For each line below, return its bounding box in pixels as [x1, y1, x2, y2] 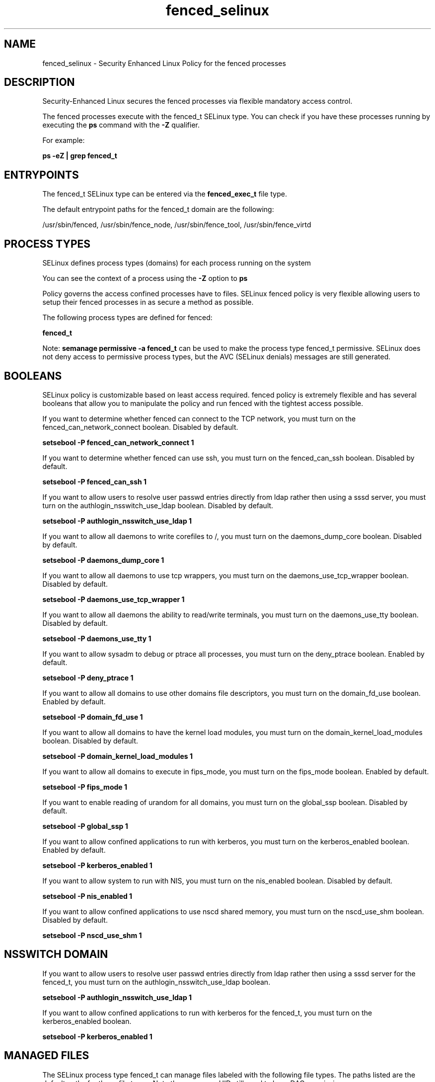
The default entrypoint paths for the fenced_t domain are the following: [42, 205, 274, 214]
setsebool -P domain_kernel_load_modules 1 [42, 751, 193, 760]
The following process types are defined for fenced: [42, 313, 213, 322]
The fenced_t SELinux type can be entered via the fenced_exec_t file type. [42, 190, 287, 199]
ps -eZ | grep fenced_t [42, 151, 117, 160]
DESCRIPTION [4, 76, 75, 89]
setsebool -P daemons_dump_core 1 [42, 555, 164, 564]
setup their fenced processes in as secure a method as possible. [42, 298, 254, 307]
